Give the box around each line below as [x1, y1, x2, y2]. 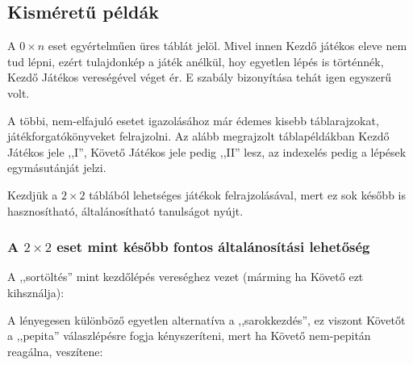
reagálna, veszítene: [7, 342, 103, 359]
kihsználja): [7, 283, 65, 300]
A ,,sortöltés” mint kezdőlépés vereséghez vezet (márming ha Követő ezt [7, 268, 364, 285]
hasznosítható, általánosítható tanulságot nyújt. [7, 202, 244, 219]
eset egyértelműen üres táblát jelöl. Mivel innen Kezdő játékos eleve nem [48, 37, 407, 54]
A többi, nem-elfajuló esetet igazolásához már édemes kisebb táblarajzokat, [7, 111, 379, 128]
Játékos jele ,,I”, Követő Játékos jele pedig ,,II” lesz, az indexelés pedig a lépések [7, 143, 407, 160]
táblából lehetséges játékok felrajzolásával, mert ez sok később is [89, 186, 407, 203]
